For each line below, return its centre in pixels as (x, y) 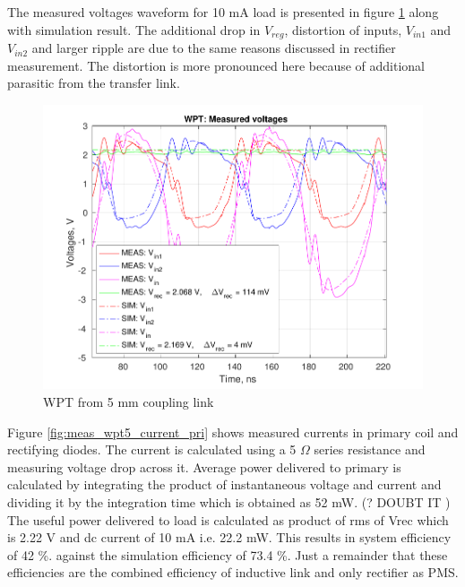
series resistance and (370, 449)
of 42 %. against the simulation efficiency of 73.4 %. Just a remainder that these (228, 554)
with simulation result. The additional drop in (134, 29)
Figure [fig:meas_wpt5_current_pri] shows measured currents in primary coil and (233, 432)
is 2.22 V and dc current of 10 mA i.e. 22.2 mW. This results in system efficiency (229, 537)
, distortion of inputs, (343, 29)
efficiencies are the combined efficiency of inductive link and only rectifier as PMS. (233, 572)
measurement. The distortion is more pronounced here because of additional (216, 65)
